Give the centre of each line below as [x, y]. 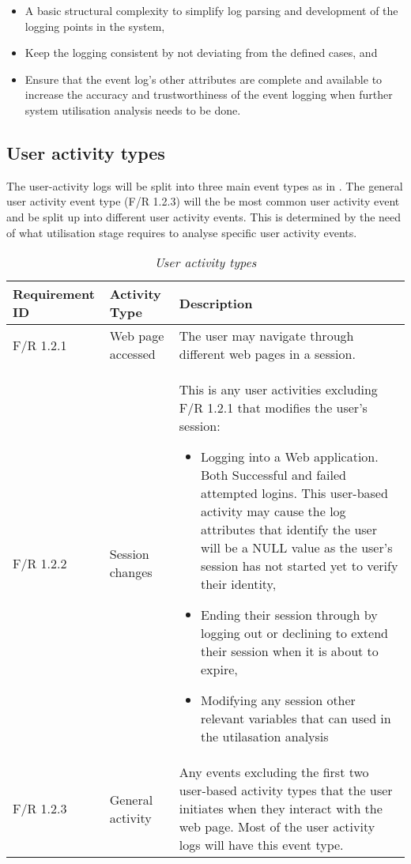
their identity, [239, 584]
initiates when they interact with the [281, 809]
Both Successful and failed [273, 475]
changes [131, 572]
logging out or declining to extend [294, 633]
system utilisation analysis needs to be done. [133, 109]
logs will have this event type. [261, 845]
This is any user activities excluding [278, 390]
